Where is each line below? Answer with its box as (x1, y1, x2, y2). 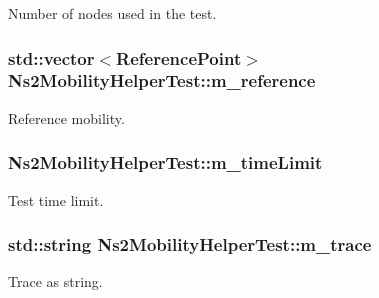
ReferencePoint (116, 45, 242, 70)
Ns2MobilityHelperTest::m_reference (8, 68, 316, 93)
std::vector (8, 45, 95, 70)
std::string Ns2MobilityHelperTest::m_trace (8, 232, 372, 257)
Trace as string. (8, 271, 103, 292)
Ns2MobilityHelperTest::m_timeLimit (8, 150, 323, 175)
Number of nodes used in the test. (8, 3, 217, 23)
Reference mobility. (8, 107, 125, 128)
